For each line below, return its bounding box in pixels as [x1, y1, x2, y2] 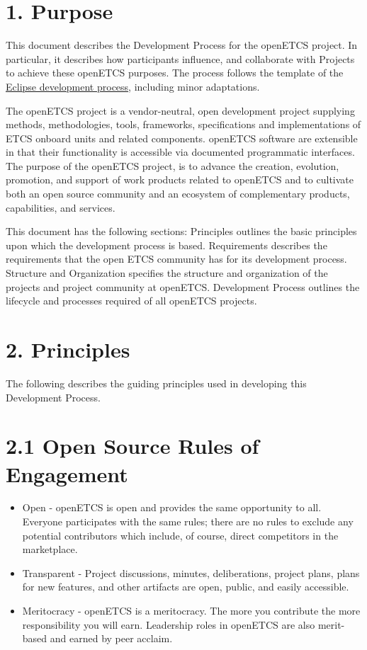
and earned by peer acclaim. [50, 631, 173, 646]
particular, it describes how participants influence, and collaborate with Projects [6, 51, 355, 66]
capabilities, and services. [6, 200, 115, 215]
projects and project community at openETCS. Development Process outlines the [6, 279, 360, 294]
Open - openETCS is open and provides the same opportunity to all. [22, 500, 322, 515]
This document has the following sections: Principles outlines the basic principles [6, 224, 357, 239]
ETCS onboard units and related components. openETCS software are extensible [6, 130, 358, 145]
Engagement [6, 459, 128, 488]
